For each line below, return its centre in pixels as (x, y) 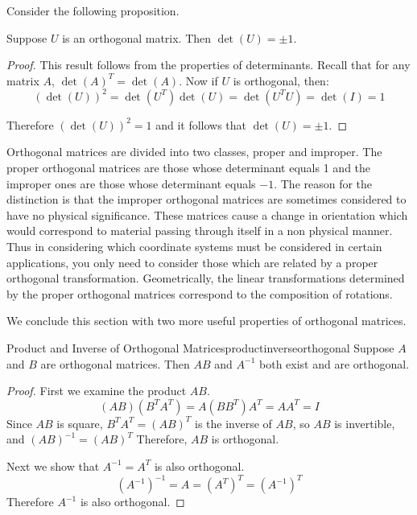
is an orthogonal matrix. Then (137, 37)
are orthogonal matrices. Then (115, 363)
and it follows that (201, 124)
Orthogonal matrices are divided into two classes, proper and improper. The (194, 152)
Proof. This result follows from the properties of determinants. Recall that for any (208, 65)
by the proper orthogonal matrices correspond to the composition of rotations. (200, 293)
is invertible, (365, 423)
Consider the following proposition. (93, 10)
